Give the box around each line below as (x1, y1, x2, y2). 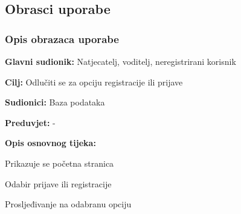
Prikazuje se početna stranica (5, 156, 114, 169)
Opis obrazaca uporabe (5, 31, 119, 46)
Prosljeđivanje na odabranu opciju (5, 198, 132, 210)
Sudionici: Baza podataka (5, 96, 105, 109)
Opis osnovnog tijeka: (5, 136, 96, 149)
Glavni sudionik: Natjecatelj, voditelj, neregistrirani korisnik (5, 55, 236, 67)
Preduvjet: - (5, 116, 56, 129)
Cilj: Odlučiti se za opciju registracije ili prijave (5, 75, 183, 88)
